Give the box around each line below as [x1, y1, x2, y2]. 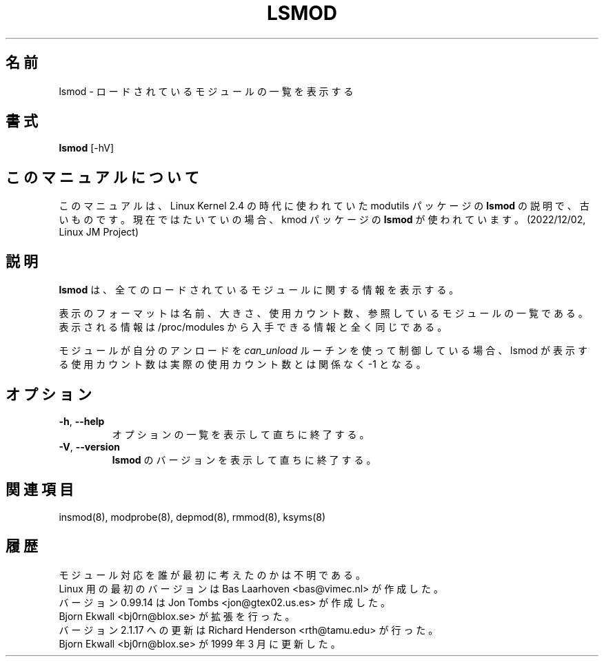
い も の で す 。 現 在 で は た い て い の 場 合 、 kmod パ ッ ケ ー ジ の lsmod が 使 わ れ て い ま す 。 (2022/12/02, [59, 214, 586, 226]
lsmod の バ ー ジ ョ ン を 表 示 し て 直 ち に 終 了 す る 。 [112, 453, 376, 466]
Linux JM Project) [59, 226, 139, 238]
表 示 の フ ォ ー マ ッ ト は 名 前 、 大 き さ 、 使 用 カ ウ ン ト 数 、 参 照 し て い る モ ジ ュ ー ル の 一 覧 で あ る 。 [59, 307, 588, 320]
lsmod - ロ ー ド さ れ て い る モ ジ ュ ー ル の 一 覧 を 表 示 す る [59, 85, 354, 97]
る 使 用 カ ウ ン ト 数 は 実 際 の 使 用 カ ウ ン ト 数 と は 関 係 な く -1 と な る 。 [59, 358, 426, 371]
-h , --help [59, 415, 105, 427]
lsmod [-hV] [59, 142, 114, 154]
